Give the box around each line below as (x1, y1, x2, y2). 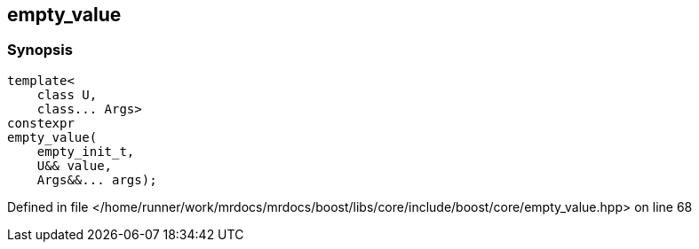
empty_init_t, (36, 144, 135, 159)
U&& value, (36, 158, 113, 173)
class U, (36, 87, 98, 102)
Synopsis (7, 41, 73, 59)
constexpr (7, 115, 75, 130)
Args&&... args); (36, 172, 157, 187)
